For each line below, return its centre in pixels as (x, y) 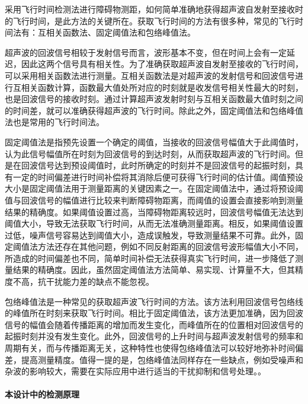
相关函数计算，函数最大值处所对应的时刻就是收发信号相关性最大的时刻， (162, 87)
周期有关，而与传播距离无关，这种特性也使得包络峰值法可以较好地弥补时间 (150, 348)
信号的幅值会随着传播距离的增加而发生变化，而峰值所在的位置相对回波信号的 (154, 324)
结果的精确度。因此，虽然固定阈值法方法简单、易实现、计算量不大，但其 (154, 270)
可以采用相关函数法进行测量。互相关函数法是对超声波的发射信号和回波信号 (150, 75)
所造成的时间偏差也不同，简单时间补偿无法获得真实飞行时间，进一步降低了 (150, 258)
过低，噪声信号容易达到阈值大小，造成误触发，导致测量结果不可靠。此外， (150, 235)
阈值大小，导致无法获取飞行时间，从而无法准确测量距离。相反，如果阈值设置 (154, 223)
